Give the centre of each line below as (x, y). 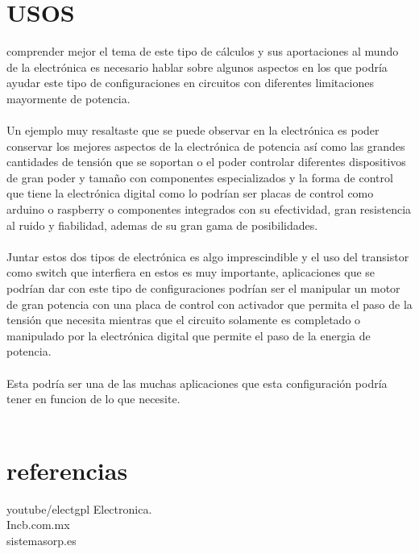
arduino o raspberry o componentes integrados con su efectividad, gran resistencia (209, 209)
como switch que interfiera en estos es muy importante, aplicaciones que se (191, 272)
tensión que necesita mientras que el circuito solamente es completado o (184, 320)
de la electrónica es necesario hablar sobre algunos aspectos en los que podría (197, 67)
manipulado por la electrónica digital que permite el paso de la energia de (189, 335)
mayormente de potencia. (68, 98)
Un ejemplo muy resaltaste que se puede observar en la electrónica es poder (193, 130)
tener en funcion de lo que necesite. (93, 399)
